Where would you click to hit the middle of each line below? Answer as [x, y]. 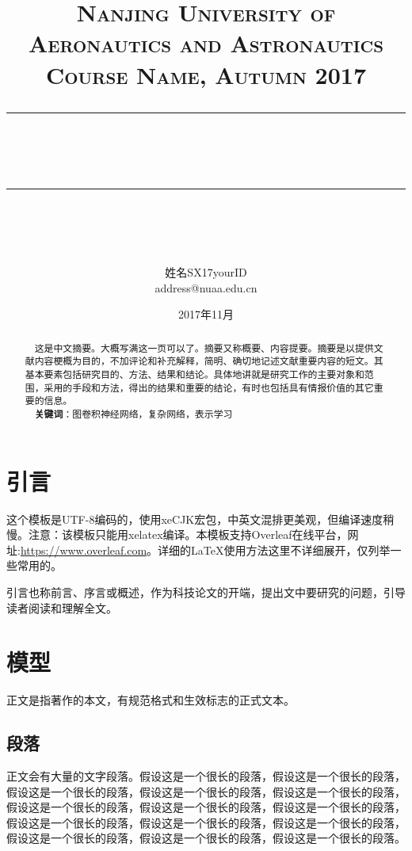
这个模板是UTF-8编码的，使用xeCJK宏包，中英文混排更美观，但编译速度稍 [200, 519]
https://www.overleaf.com [84, 550]
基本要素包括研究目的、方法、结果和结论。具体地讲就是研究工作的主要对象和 [195, 374]
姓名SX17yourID [206, 272]
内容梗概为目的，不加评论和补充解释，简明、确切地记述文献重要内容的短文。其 [209, 361]
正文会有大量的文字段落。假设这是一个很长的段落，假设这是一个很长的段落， [206, 776]
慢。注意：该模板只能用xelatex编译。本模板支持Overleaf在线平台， [177, 534]
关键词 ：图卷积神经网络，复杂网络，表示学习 [134, 414]
